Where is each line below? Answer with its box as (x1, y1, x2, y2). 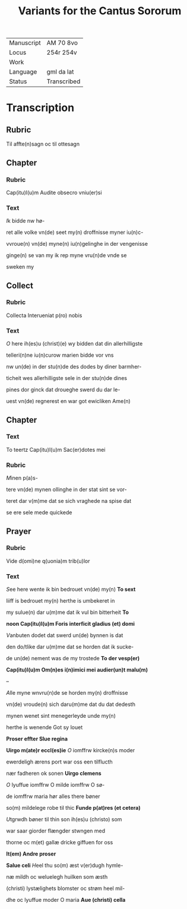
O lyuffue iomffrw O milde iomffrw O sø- (6, 781, 105, 788)
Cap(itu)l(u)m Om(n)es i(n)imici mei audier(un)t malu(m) (6, 666, 148, 673)
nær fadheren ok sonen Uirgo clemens (6, 770, 102, 777)
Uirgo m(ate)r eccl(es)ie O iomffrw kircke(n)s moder (6, 747, 135, 754)
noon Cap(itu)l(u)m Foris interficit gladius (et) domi (6, 620, 135, 628)
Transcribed (46, 77, 81, 85)
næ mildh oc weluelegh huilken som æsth (6, 873, 108, 881)
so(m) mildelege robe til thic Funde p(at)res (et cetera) (6, 805, 141, 812)
